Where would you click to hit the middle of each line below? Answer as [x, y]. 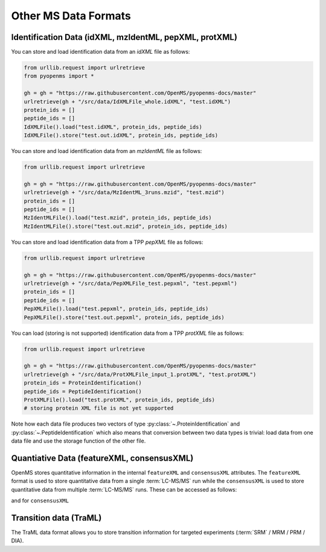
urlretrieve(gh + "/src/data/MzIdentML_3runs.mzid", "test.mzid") [124, 193]
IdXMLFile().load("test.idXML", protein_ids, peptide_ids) [113, 127]
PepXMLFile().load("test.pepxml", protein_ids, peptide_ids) [116, 309]
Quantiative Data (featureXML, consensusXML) [102, 458]
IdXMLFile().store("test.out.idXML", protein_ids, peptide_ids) [121, 135]
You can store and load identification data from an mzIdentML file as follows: [107, 151]
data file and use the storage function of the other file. [78, 441]
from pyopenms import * [59, 76]
